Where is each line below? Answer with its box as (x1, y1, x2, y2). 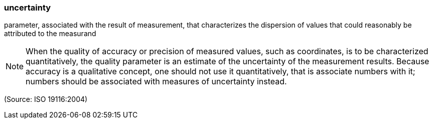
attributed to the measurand (4, 29, 96, 38)
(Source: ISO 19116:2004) (4, 95, 88, 104)
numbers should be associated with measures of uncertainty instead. (26, 76, 287, 87)
